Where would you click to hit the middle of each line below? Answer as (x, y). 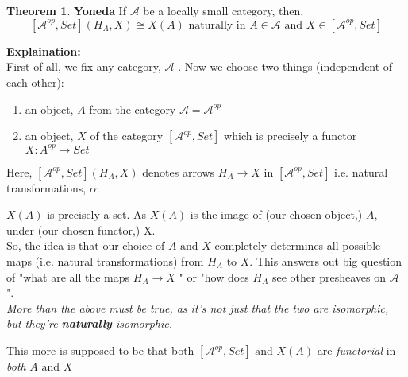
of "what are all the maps (68, 276)
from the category (133, 109)
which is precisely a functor (291, 136)
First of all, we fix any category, (84, 66)
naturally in (217, 25)
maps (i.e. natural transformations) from (105, 261)
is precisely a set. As (96, 214)
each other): (35, 82)
